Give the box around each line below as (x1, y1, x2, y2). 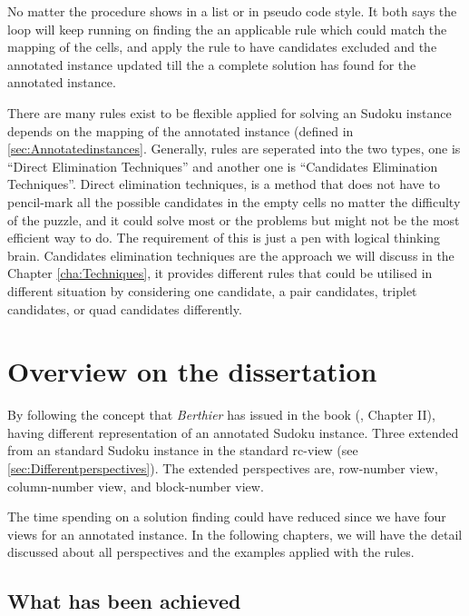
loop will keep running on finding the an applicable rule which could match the (7, 19, 447, 38)
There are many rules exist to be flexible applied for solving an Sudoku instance (7, 103, 452, 122)
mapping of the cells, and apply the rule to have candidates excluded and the (7, 37, 437, 56)
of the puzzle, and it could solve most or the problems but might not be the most (7, 210, 460, 229)
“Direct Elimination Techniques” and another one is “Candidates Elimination (7, 156, 438, 175)
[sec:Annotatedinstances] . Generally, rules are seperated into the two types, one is (7, 139, 461, 158)
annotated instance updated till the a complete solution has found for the (7, 55, 416, 74)
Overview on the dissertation (7, 353, 377, 390)
